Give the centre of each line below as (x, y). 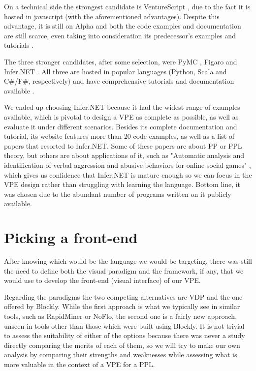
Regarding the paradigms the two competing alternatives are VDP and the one (123, 296)
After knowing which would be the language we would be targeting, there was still (128, 261)
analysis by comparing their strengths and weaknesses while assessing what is (121, 355)
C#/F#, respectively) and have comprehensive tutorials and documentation (119, 81)
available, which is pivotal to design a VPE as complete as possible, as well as (121, 116)
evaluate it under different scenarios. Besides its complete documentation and (121, 126)
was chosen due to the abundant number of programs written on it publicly (118, 194)
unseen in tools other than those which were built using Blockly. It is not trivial (124, 325)
